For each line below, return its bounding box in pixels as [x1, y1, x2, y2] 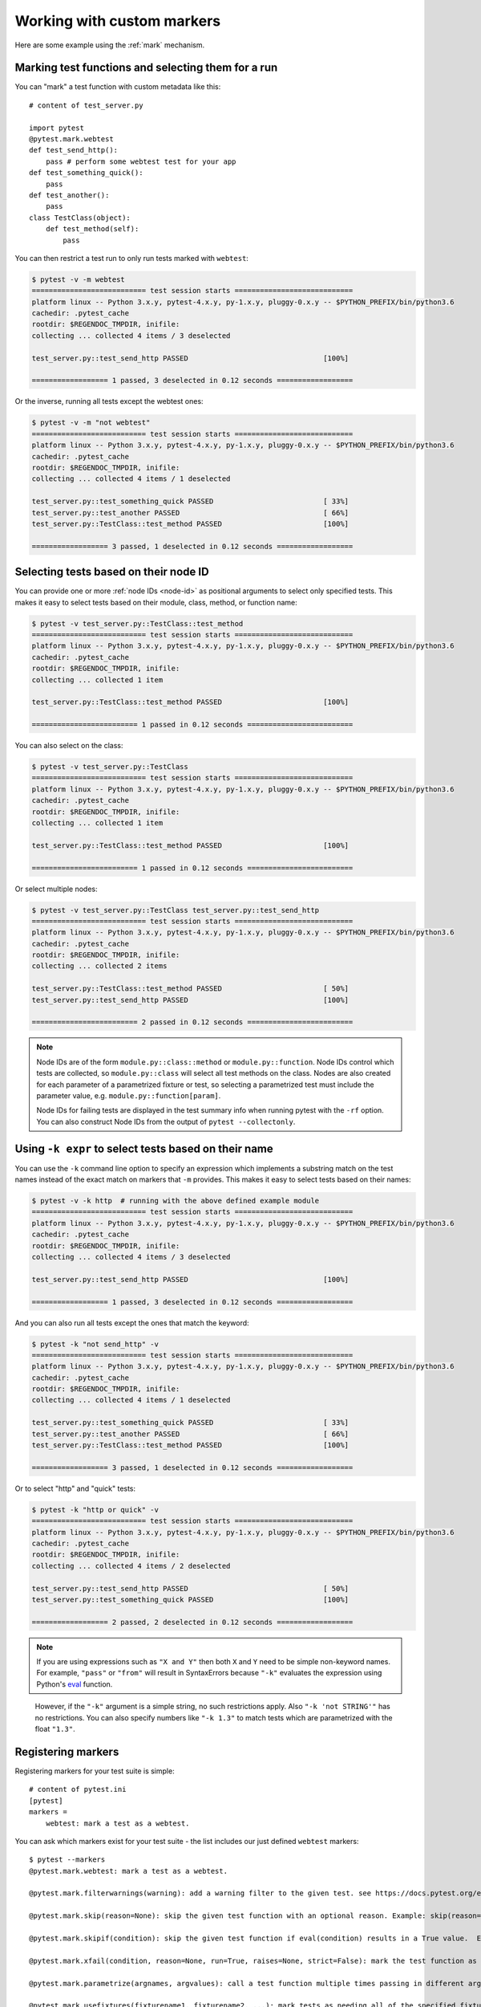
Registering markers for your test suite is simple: [14, 1766, 176, 1776]
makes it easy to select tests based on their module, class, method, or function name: [14, 597, 298, 607]
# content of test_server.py [29, 100, 143, 110]
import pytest [29, 123, 84, 132]
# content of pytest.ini [29, 1785, 127, 1794]
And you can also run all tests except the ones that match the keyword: [14, 1317, 249, 1328]
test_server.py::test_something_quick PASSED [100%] [31, 1594, 349, 1604]
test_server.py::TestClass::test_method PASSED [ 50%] [31, 984, 349, 993]
